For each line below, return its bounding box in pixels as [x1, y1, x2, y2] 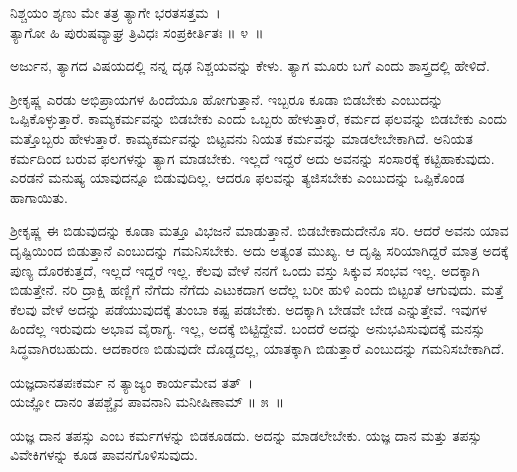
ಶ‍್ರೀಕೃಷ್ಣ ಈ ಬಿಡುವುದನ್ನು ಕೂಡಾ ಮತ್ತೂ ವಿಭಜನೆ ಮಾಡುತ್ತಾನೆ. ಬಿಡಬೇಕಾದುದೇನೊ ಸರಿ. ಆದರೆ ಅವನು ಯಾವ [10, 220, 509, 241]
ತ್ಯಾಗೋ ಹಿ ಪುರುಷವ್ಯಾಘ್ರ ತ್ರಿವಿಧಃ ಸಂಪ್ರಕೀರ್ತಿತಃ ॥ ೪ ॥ [10, 21, 264, 42]
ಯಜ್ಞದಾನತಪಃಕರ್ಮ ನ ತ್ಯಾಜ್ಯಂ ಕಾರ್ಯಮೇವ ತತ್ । [10, 371, 254, 392]
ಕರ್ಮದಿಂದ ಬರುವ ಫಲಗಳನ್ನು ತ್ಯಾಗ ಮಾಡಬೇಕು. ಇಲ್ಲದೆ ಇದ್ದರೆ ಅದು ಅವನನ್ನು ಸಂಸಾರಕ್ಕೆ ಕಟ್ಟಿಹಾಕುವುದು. [10, 147, 495, 168]
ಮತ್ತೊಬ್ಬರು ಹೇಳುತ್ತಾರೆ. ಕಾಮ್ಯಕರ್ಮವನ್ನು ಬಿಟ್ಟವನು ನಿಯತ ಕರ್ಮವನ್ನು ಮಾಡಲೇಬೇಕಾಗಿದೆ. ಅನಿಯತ [10, 127, 473, 148]
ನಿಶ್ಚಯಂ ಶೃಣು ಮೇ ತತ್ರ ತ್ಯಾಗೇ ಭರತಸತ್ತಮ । [10, 2, 221, 22]
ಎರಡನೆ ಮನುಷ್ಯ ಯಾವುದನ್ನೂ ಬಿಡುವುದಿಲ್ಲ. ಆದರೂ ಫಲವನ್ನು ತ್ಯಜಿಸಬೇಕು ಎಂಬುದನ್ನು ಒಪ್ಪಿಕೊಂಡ [10, 167, 465, 188]
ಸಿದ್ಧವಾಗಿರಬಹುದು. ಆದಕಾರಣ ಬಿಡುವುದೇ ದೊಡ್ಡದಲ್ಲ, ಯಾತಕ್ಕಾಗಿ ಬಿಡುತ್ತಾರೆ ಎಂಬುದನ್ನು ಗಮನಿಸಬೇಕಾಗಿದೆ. [10, 337, 505, 358]
